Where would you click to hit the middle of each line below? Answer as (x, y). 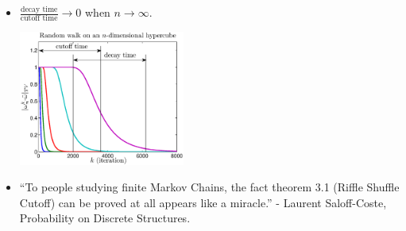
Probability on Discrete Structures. (105, 218)
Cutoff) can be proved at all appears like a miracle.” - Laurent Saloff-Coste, (203, 202)
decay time (39, 9)
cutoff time (39, 19)
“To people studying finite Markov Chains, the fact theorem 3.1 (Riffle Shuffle (209, 187)
